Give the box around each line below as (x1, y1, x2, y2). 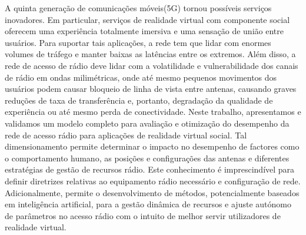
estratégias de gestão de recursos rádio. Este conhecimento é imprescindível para (5, 163, 295, 176)
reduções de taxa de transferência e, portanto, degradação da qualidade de (5, 94, 273, 106)
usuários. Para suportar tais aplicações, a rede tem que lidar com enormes (5, 36, 271, 48)
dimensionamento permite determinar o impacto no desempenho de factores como (5, 140, 300, 153)
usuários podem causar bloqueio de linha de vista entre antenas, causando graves (5, 82, 297, 95)
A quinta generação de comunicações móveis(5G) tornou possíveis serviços (5, 2, 272, 14)
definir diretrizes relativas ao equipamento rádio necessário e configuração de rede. (5, 174, 301, 187)
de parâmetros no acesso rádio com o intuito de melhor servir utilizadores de (5, 209, 281, 221)
